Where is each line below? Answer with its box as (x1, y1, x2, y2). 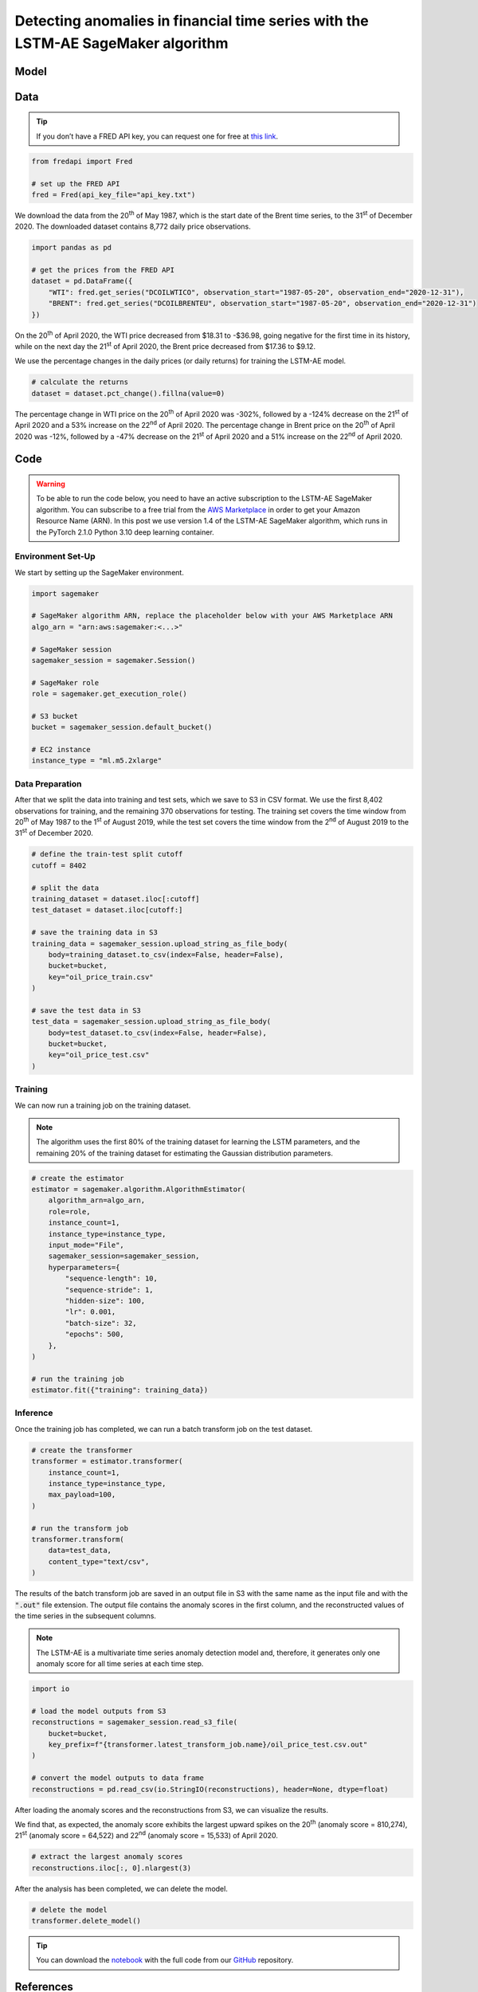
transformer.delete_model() (31, 1916, 141, 1926)
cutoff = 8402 (31, 861, 87, 870)
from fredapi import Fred (31, 156, 133, 166)
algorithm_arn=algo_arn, (48, 1196, 146, 1205)
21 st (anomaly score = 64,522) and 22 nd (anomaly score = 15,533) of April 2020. (14, 1829, 279, 1841)
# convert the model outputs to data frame (31, 1774, 205, 1782)
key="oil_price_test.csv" (48, 1050, 150, 1060)
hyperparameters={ (48, 1263, 120, 1272)
